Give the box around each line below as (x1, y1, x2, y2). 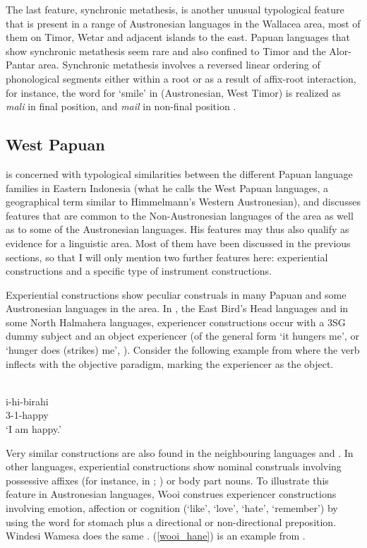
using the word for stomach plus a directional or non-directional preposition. (6, 514, 337, 529)
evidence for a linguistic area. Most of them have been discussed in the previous (6, 235, 351, 250)
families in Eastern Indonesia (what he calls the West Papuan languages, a (6, 180, 329, 195)
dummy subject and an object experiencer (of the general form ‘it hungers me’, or (6, 328, 359, 343)
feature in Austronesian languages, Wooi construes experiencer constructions (6, 487, 337, 501)
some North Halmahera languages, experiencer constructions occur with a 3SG (6, 314, 346, 329)
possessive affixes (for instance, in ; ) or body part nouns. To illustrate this (6, 472, 329, 487)
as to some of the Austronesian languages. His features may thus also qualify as (6, 222, 349, 237)
